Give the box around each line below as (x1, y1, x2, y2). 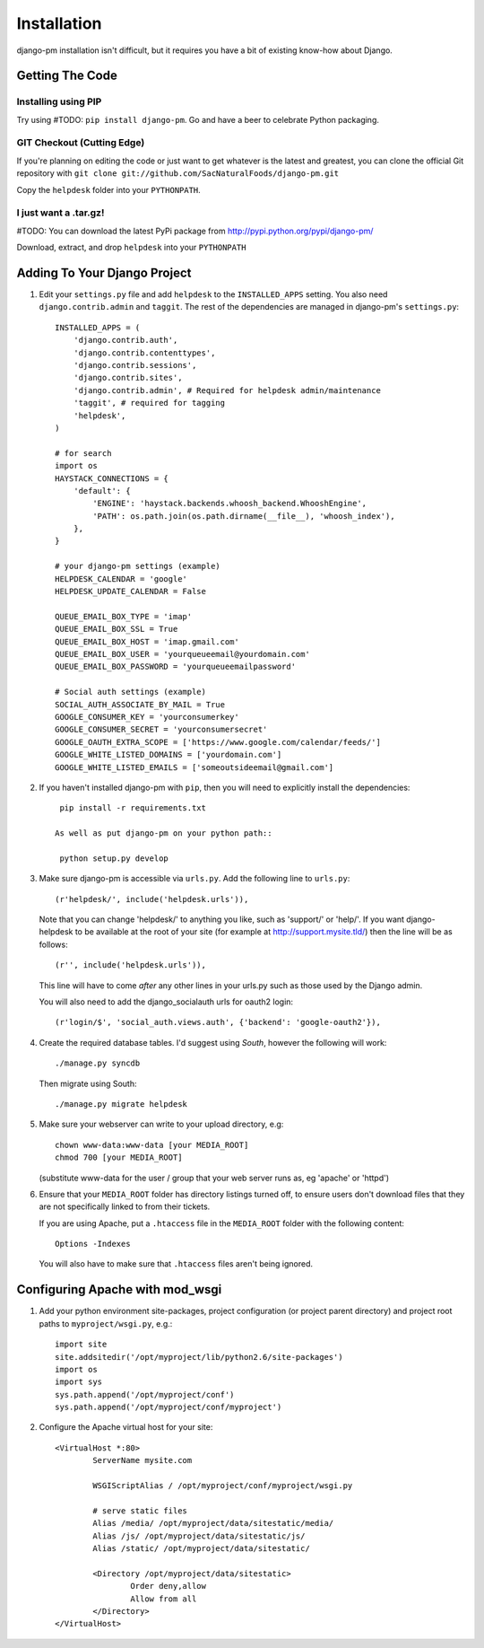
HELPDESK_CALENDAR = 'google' (55, 574, 188, 583)
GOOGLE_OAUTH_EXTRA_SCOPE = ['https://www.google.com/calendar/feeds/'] (55, 737, 381, 747)
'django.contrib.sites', (73, 373, 183, 383)
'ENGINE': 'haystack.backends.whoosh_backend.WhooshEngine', (92, 498, 367, 509)
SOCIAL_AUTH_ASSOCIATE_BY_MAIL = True (55, 699, 226, 709)
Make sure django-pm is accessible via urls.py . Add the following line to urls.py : (39, 873, 350, 884)
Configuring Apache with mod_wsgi (16, 1282, 222, 1297)
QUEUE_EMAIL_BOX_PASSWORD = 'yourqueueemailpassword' (55, 662, 296, 672)
